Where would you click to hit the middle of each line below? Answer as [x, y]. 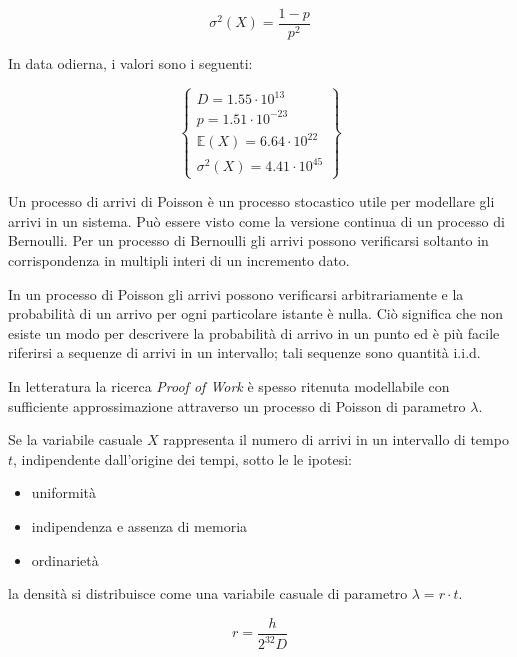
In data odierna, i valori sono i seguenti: [130, 63]
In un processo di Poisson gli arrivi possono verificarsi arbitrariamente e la [236, 293]
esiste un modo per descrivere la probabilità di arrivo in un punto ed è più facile [254, 332]
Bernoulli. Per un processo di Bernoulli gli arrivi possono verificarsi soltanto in [248, 240]
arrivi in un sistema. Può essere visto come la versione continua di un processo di [256, 220]
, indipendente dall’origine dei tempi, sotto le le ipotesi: [183, 458]
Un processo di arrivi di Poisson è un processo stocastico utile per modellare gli [251, 201]
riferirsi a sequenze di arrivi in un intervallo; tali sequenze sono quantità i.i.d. [244, 352]
